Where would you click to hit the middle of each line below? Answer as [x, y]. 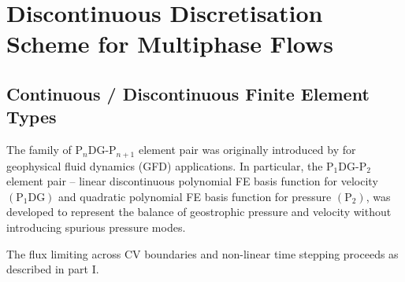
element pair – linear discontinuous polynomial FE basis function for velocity [192, 181]
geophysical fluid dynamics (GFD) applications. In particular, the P [170, 165]
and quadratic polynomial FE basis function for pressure [195, 196]
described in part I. [53, 269]
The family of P [45, 150]
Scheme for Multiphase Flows [170, 44]
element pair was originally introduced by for [247, 150]
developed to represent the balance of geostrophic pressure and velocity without [199, 212]
